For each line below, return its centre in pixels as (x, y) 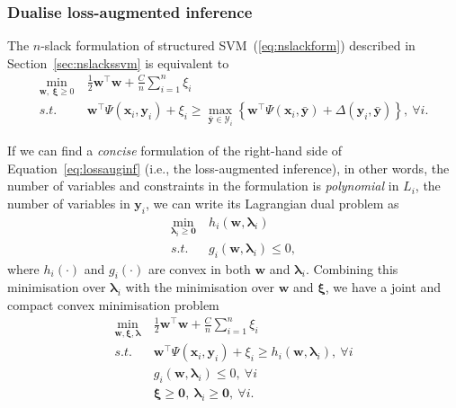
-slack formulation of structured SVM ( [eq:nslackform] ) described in (228, 45)
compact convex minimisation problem (113, 304)
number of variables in (69, 203)
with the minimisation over (200, 287)
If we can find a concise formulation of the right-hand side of (175, 150)
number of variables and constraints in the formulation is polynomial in (203, 186)
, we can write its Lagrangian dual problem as (273, 203)
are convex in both (199, 268)
